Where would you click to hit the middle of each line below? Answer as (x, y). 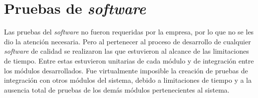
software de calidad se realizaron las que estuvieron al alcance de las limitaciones (127, 51)
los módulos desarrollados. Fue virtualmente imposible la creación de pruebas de (126, 70)
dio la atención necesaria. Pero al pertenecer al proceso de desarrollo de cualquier (128, 41)
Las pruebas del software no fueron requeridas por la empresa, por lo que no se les (129, 32)
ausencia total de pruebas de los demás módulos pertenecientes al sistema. (117, 89)
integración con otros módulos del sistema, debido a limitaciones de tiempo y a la (128, 80)
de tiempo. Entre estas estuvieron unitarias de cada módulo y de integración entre (129, 60)
